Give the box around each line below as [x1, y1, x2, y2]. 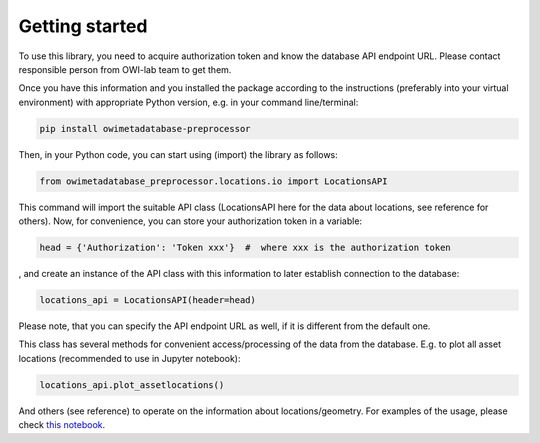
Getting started [18, 15, 148, 37]
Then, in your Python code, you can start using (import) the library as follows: [18, 148, 339, 160]
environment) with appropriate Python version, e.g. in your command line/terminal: [18, 96, 359, 108]
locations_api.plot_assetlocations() [39, 379, 225, 390]
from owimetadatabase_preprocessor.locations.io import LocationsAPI [39, 175, 388, 187]
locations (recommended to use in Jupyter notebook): [18, 352, 241, 364]
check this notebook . [18, 419, 106, 431]
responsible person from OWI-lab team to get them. [18, 63, 232, 75]
